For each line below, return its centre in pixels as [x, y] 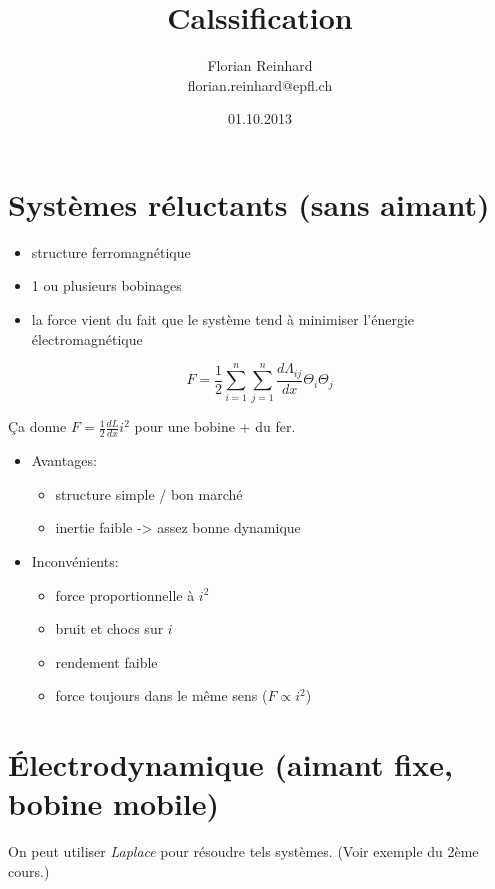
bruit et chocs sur [109, 628]
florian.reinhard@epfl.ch [260, 84]
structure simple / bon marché [149, 493]
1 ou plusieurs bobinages [106, 285]
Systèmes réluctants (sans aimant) [249, 203]
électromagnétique [87, 338]
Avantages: [64, 460]
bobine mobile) [114, 803]
